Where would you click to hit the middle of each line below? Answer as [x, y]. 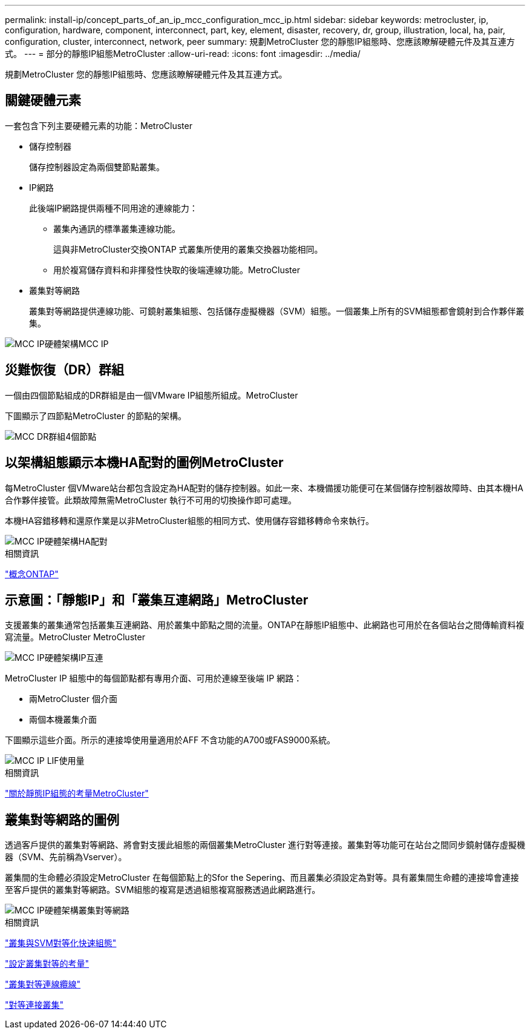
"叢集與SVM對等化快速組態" [61, 943]
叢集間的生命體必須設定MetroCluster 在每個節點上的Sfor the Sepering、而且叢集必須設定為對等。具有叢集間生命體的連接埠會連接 [262, 878]
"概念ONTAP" [32, 574]
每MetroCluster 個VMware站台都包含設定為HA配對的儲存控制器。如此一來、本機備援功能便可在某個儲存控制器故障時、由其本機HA [264, 488]
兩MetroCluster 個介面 [73, 699]
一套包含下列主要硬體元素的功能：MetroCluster [99, 125]
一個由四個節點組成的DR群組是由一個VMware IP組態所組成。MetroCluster [152, 395]
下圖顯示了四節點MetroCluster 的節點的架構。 [96, 416]
